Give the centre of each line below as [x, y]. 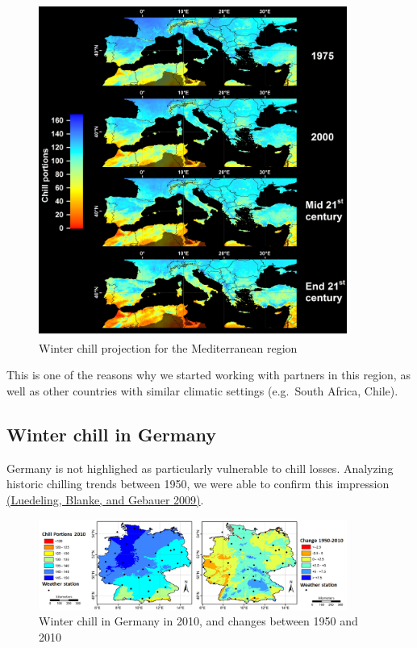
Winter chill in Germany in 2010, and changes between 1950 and [198, 621]
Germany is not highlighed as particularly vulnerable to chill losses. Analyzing [200, 468]
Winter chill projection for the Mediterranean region [168, 347]
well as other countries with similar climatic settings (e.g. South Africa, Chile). [202, 390]
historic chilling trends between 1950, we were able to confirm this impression [198, 484]
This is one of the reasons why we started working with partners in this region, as [208, 375]
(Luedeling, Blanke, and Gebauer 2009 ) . [105, 499]
